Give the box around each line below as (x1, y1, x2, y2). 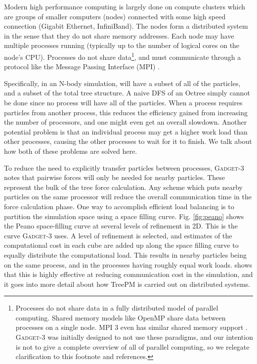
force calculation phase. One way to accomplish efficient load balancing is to (4, 201, 234, 211)
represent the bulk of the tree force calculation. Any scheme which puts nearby (4, 182, 243, 192)
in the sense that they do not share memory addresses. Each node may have (4, 30, 234, 41)
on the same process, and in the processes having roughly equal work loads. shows (4, 259, 253, 270)
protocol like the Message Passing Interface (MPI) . (4, 61, 160, 72)
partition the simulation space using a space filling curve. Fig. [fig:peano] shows (4, 211, 244, 221)
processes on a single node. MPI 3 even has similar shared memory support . (15, 322, 248, 332)
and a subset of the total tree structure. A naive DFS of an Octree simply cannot (4, 88, 250, 98)
